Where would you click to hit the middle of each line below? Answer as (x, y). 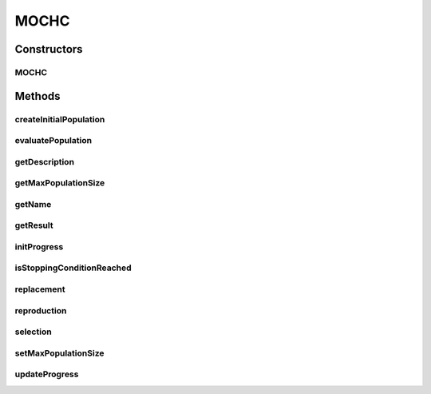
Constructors (49, 49)
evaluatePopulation (53, 141)
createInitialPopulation (60, 119)
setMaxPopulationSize (59, 353)
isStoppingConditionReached (73, 268)
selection (33, 332)
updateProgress (47, 374)
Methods (38, 96)
